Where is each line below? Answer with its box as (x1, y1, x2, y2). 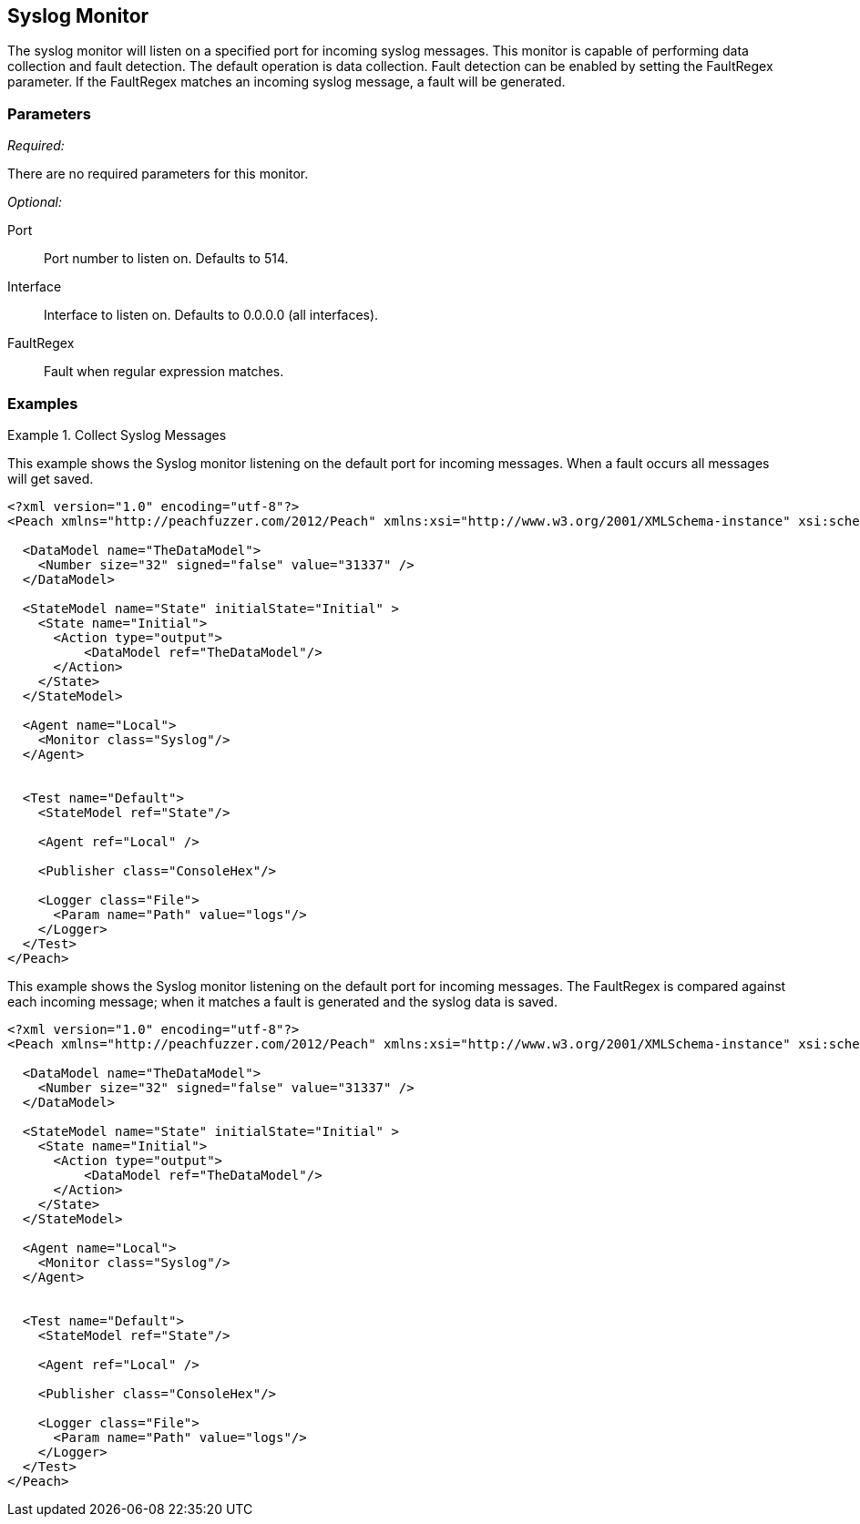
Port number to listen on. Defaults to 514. (44, 251, 289, 267)
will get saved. (7, 470, 94, 486)
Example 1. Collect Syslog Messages (7, 426, 227, 443)
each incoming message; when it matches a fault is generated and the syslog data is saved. (7, 993, 558, 1009)
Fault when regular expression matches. (44, 363, 284, 380)
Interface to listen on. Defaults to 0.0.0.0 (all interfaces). (44, 307, 379, 323)
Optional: (7, 194, 62, 210)
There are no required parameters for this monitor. (7, 166, 309, 182)
